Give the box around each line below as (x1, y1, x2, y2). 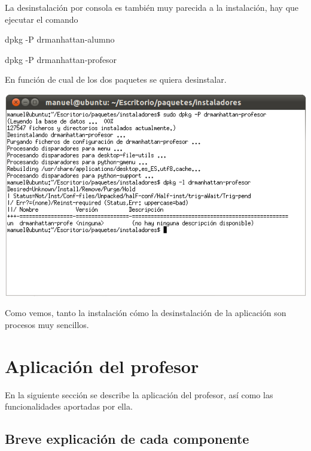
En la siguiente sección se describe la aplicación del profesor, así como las (5, 388, 273, 401)
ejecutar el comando (5, 13, 78, 25)
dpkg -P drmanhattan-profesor (5, 53, 117, 65)
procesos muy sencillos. (5, 318, 89, 331)
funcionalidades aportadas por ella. (5, 400, 133, 413)
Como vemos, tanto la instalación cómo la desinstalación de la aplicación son (5, 306, 286, 319)
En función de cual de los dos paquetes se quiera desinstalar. (5, 73, 227, 86)
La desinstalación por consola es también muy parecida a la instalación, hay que (5, 1, 299, 13)
